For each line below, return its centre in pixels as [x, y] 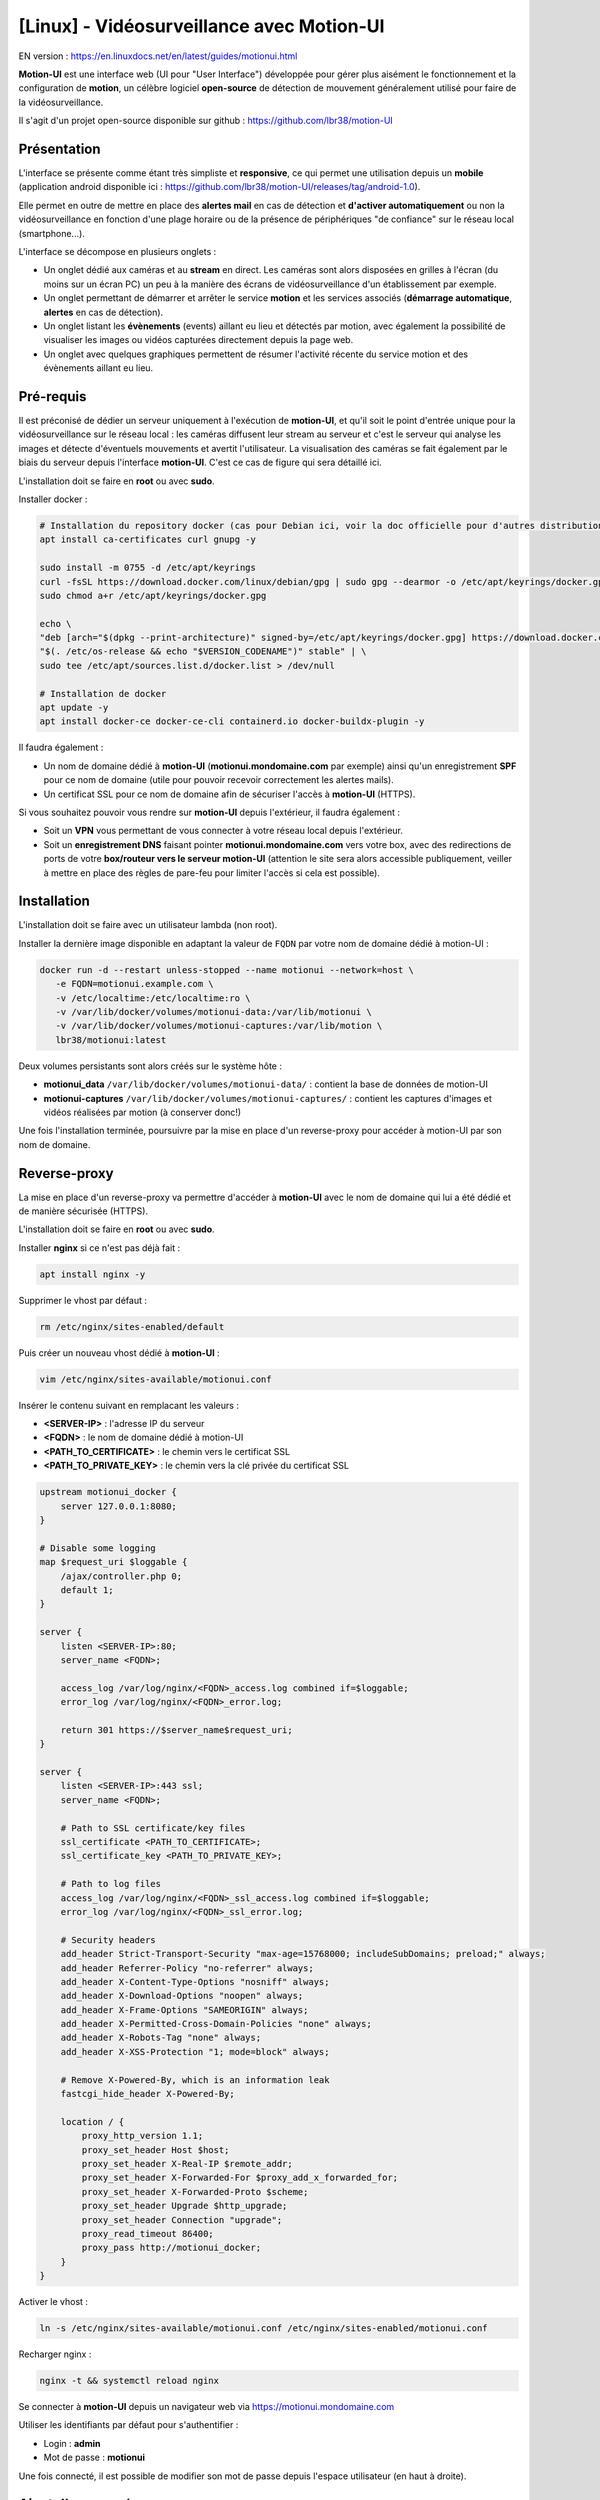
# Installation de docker [103, 693]
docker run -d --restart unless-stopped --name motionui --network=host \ [227, 969]
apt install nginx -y [92, 1274]
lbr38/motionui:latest [111, 1039]
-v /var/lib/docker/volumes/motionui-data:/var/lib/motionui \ [213, 1011]
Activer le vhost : [53, 2302]
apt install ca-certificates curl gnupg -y [148, 539]
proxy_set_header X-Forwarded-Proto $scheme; [195, 2191]
